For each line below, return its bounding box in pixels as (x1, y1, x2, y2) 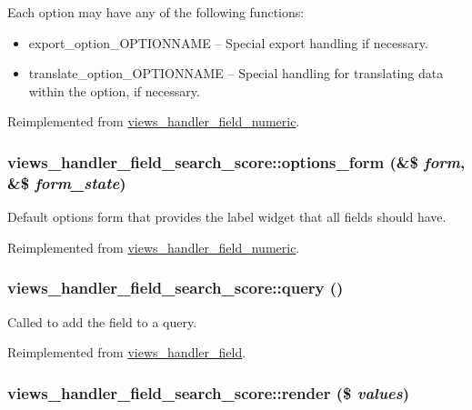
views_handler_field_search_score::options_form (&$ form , (7, 150, 466, 173)
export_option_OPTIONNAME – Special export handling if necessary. (28, 33, 428, 52)
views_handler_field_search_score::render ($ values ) (7, 381, 410, 404)
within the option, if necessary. (28, 81, 200, 100)
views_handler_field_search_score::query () (7, 276, 344, 299)
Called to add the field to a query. (7, 312, 197, 331)
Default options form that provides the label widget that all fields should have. (7, 207, 447, 226)
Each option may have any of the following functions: (7, 3, 305, 21)
